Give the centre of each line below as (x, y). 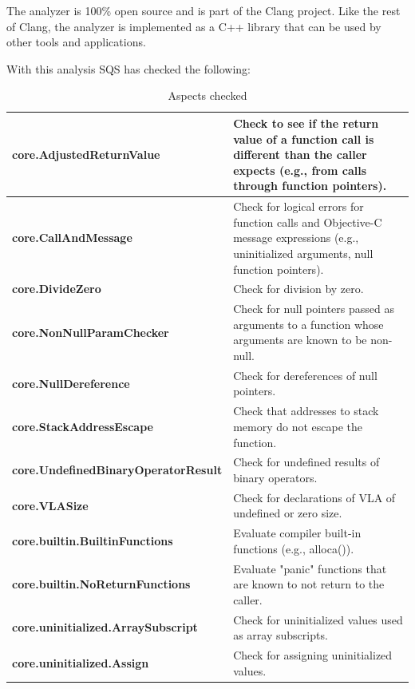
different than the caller (300, 154)
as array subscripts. (281, 635)
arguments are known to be (300, 340)
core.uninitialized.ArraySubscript (105, 627)
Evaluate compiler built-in (297, 533)
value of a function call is (304, 139)
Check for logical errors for (298, 206)
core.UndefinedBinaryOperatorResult (117, 470)
